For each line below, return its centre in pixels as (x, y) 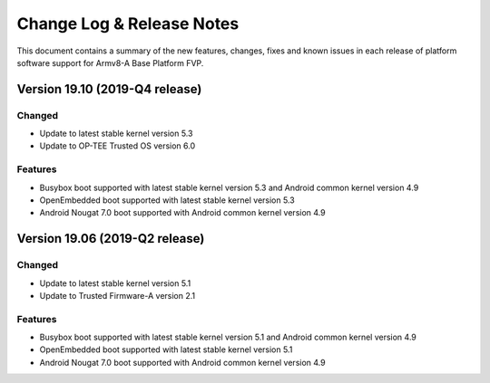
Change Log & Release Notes (128, 24)
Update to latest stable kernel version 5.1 (115, 283)
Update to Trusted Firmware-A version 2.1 (117, 295)
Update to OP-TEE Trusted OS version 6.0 (118, 146)
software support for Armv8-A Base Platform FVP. (110, 62)
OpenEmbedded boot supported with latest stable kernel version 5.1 (166, 349)
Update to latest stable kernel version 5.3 (116, 134)
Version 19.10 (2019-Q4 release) (109, 89)
